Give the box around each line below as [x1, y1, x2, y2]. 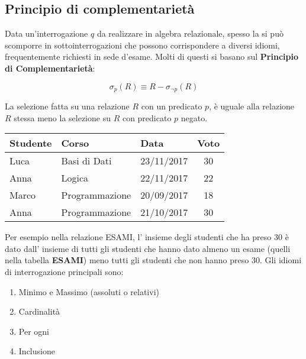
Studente [9, 136, 52, 150]
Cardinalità [18, 305, 60, 318]
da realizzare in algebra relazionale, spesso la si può [96, 27, 284, 40]
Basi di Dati [61, 154, 112, 168]
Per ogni [18, 325, 49, 337]
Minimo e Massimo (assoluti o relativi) [18, 285, 159, 297]
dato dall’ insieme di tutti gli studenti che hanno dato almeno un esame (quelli [5, 242, 291, 254]
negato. [181, 111, 208, 124]
